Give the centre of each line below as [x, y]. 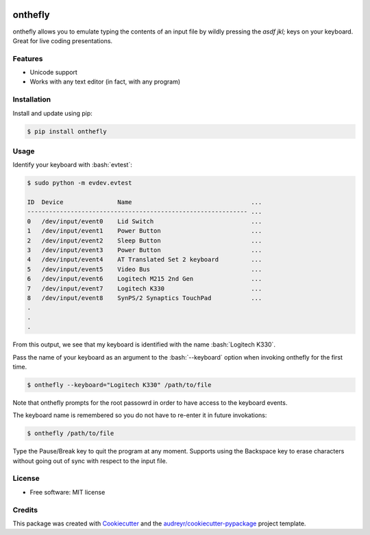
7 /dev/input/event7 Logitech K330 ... [145, 288]
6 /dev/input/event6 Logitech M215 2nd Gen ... [145, 279]
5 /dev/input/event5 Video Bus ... [145, 269]
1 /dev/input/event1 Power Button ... [145, 231]
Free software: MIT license [67, 492]
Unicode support [54, 73]
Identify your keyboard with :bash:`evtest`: [73, 165]
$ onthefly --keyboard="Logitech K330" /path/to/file [119, 385]
